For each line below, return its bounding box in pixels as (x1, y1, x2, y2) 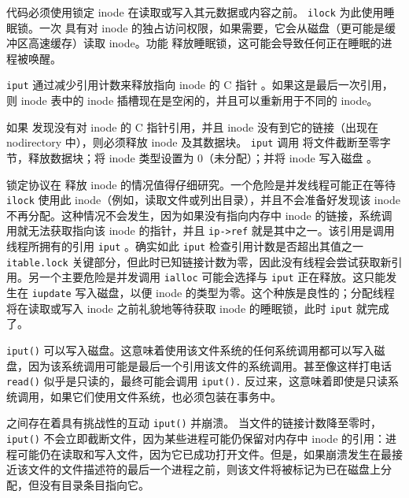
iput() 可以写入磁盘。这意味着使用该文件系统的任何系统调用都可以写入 (6, 341, 374, 358)
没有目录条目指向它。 (39, 476, 149, 492)
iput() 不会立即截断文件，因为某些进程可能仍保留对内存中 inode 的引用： (6, 430, 386, 447)
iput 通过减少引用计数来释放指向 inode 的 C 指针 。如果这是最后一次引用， (6, 76, 393, 93)
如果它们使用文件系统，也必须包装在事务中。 (50, 388, 282, 404)
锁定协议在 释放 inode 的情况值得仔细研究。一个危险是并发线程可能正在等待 (6, 176, 396, 192)
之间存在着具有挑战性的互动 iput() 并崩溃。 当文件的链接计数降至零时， (6, 414, 381, 431)
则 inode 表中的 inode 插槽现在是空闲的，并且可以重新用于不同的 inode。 (6, 92, 378, 109)
